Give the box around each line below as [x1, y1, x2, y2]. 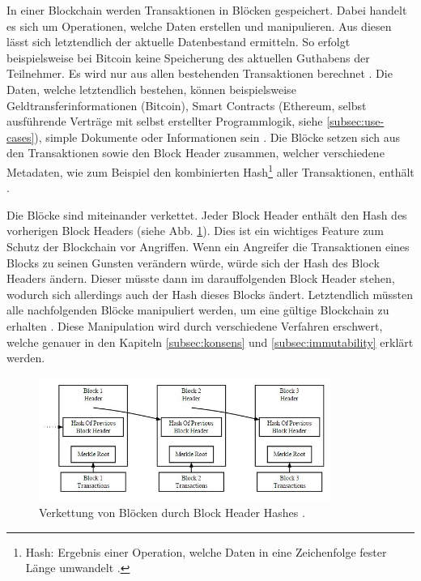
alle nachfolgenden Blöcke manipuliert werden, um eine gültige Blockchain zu [6, 301, 389, 318]
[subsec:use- [326, 113, 385, 130]
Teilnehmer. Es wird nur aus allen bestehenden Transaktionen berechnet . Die [6, 65, 393, 82]
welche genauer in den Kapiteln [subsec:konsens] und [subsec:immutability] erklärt [6, 333, 414, 350]
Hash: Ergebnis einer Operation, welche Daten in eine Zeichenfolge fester [25, 543, 387, 560]
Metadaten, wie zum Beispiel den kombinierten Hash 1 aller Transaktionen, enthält [6, 160, 415, 180]
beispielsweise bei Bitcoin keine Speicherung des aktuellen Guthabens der [6, 49, 370, 66]
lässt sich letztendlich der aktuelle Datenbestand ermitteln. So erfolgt [6, 33, 351, 50]
